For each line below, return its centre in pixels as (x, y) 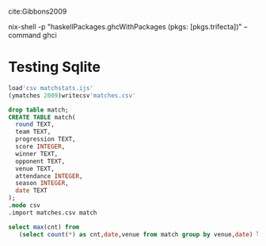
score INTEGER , (40, 147)
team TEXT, (33, 132)
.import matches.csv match (53, 213)
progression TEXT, (46, 139)
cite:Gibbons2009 (38, 11)
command (25, 35)
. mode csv (25, 206)
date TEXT (31, 191)
